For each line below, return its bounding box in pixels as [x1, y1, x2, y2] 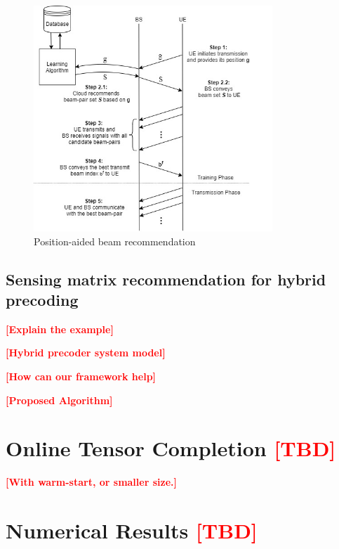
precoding [6, 288, 79, 310]
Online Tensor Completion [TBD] [6, 434, 336, 463]
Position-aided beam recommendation [34, 233, 196, 248]
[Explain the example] [6, 321, 114, 336]
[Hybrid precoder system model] [6, 345, 166, 360]
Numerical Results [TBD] [6, 516, 258, 544]
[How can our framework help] [6, 368, 157, 383]
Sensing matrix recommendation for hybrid [6, 268, 326, 290]
